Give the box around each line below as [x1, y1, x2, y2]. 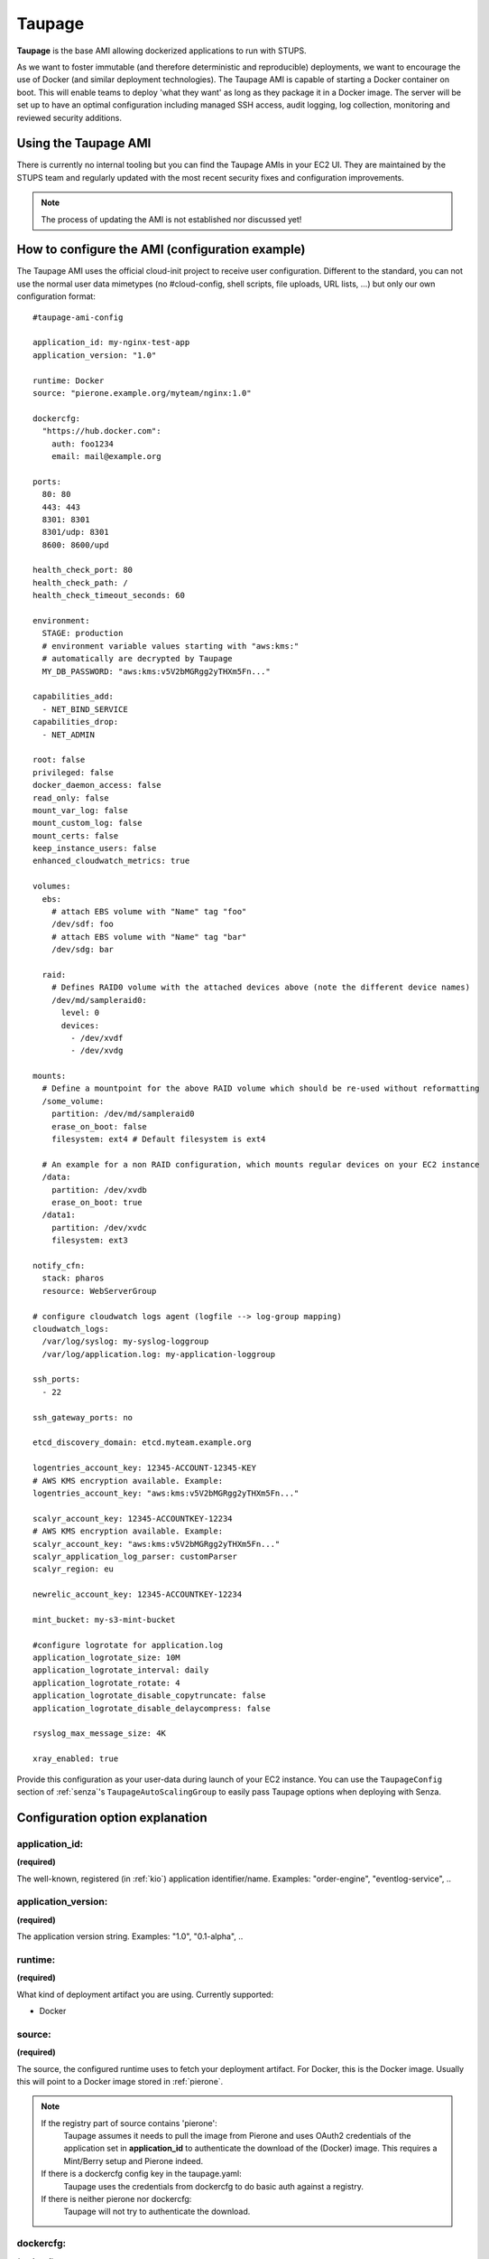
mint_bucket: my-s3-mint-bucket [32, 1614, 176, 1625]
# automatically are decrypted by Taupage [42, 653, 234, 664]
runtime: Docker [32, 375, 105, 386]
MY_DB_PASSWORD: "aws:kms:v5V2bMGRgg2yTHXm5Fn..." [42, 666, 271, 677]
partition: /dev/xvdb [51, 1185, 148, 1195]
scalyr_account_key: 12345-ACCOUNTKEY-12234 [32, 1514, 234, 1523]
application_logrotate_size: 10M [32, 1653, 180, 1663]
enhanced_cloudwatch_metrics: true [32, 856, 190, 867]
